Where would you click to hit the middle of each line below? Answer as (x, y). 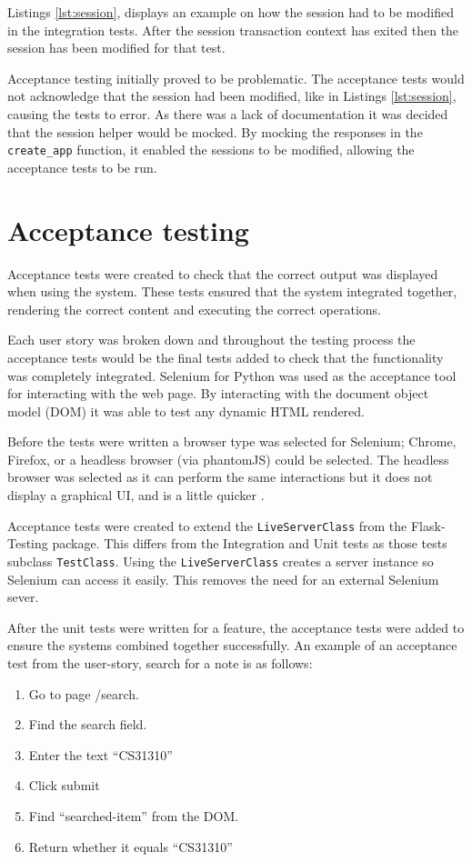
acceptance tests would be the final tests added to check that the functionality (226, 357)
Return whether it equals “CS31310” (131, 846)
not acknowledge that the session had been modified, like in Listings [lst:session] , (232, 96)
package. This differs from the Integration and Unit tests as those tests (250, 543)
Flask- (428, 525)
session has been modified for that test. (116, 48)
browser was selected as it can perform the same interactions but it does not (220, 477)
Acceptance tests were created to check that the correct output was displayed (223, 273)
